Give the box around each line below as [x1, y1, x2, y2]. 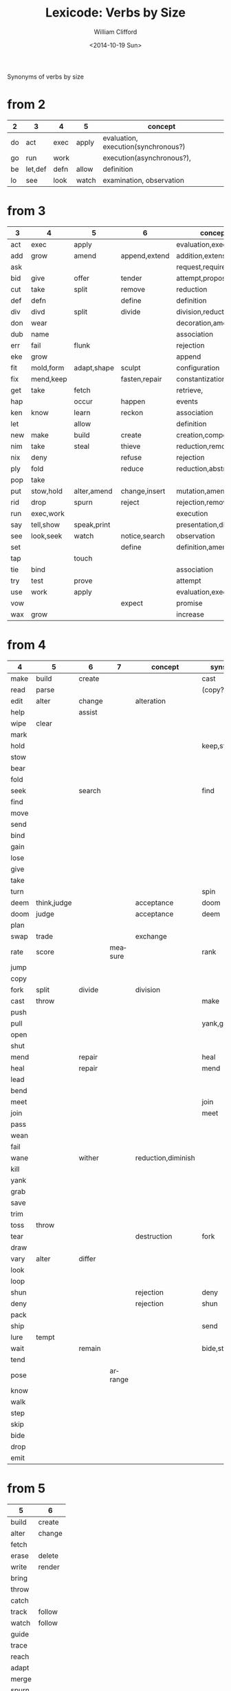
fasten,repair [120, 374, 162, 383]
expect [120, 598, 143, 608]
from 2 [7, 97, 46, 112]
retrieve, [176, 385, 203, 394]
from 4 [7, 637, 47, 652]
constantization [176, 374, 227, 383]
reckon [120, 408, 144, 417]
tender [120, 273, 142, 283]
